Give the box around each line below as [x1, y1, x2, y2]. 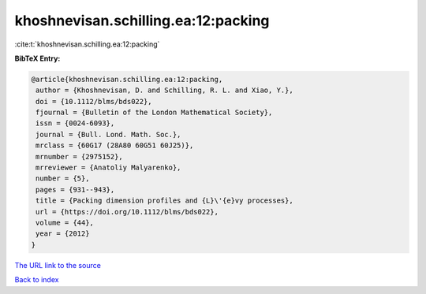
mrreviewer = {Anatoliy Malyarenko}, [35, 163, 181, 173]
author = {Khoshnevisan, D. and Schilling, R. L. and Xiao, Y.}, [35, 86, 293, 95]
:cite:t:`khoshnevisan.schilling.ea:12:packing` [14, 39, 160, 49]
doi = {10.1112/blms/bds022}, [35, 97, 153, 106]
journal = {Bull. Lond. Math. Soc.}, [35, 130, 181, 139]
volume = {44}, [35, 218, 95, 227]
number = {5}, [35, 174, 90, 183]
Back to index [14, 275, 59, 285]
